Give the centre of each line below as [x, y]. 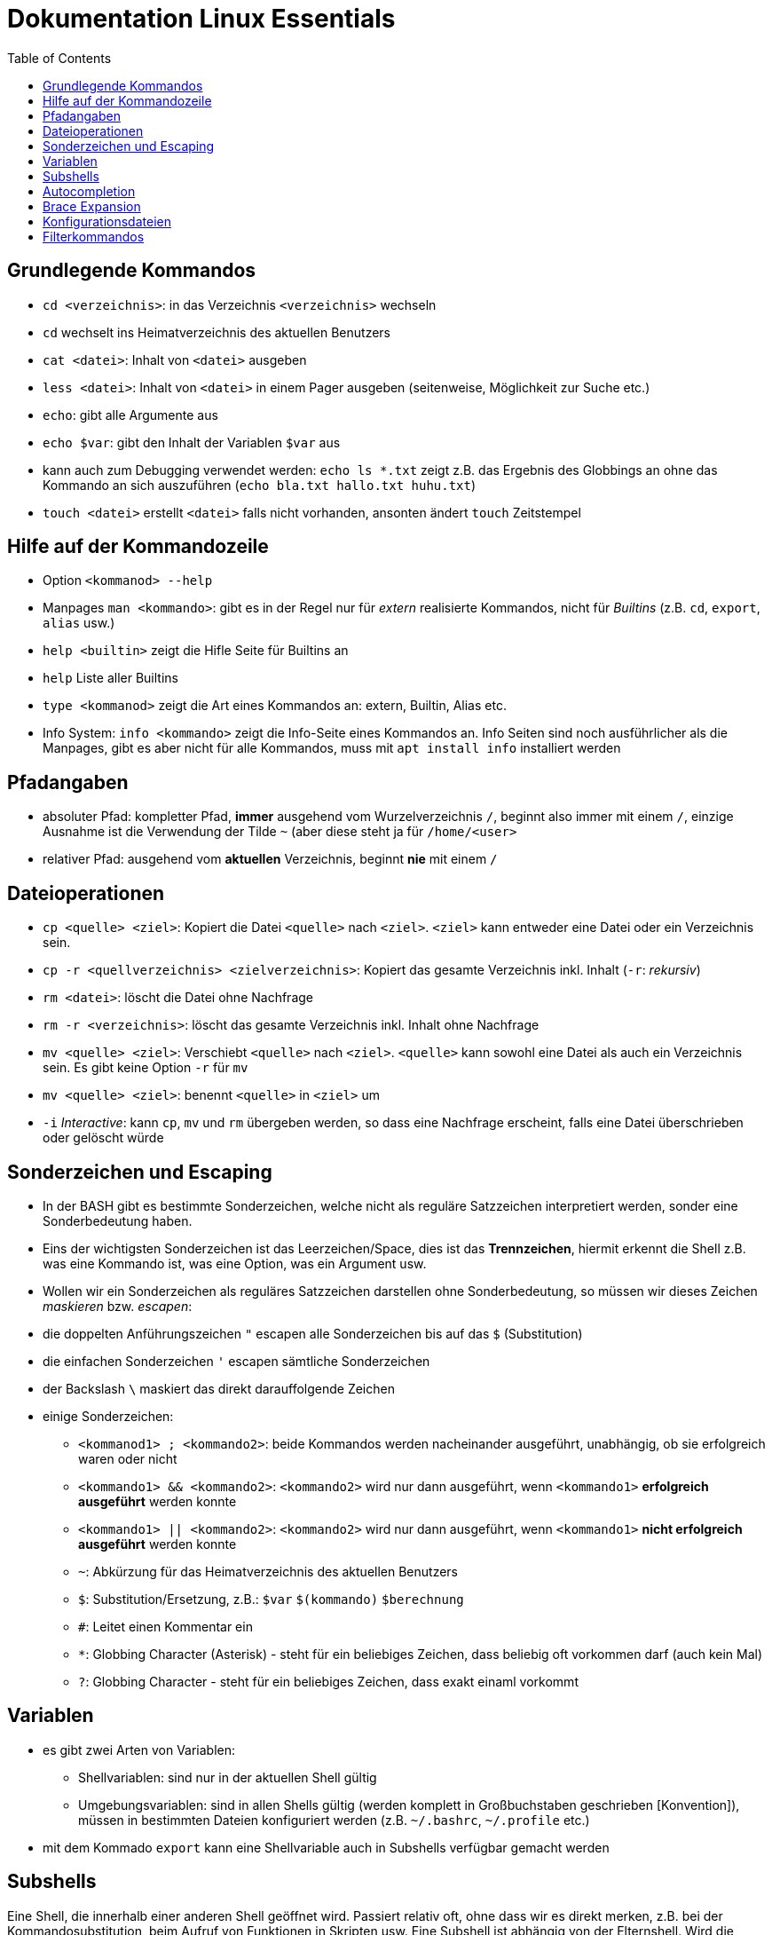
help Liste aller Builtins [110, 678]
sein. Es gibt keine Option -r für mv [146, 1068]
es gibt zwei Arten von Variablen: [139, 1749]
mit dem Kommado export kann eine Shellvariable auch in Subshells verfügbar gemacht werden [326, 1847]
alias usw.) [79, 623]
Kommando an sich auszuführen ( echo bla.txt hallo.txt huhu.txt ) [260, 485]
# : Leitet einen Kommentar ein [165, 1626]
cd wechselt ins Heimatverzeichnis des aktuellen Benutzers [217, 332]
